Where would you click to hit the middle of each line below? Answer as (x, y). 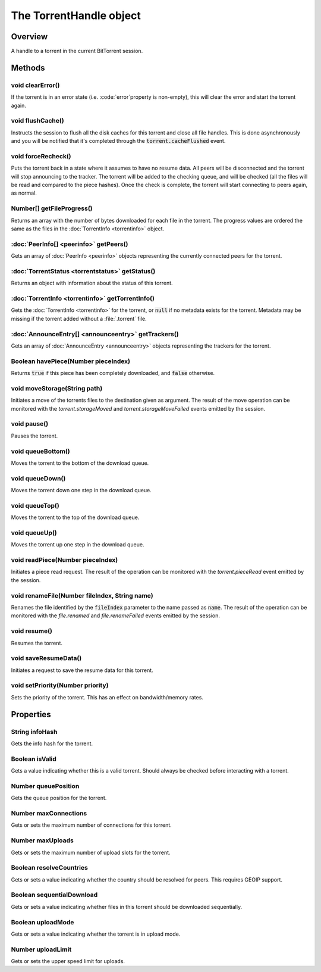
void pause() (30, 424)
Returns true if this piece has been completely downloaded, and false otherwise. (113, 373)
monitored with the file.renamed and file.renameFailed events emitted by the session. (115, 615)
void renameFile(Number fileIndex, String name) (82, 595)
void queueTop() (35, 505)
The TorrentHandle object (76, 15)
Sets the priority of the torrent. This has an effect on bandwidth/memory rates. (107, 697)
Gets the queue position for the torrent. (59, 798)
